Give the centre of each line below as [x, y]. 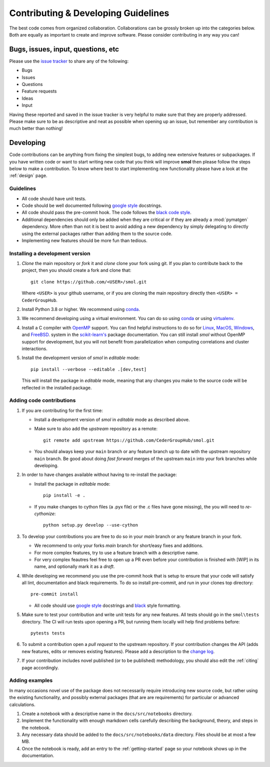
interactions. [34, 348]
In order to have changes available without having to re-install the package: [99, 474]
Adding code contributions [42, 400]
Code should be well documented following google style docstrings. [92, 205]
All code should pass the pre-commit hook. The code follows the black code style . [107, 212]
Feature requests [39, 91]
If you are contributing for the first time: [62, 410]
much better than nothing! [36, 128]
